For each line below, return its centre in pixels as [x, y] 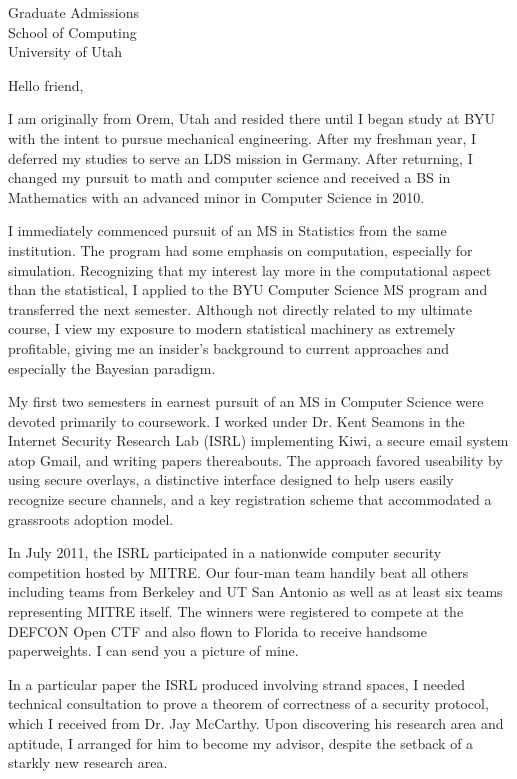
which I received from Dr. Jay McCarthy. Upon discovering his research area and [256, 723]
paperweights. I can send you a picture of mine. [153, 650]
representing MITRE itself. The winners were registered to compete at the [236, 611]
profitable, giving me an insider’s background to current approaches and [229, 347]
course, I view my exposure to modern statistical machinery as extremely [232, 328]
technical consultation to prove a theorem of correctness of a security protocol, [248, 703]
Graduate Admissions [74, 12]
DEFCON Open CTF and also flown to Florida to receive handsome [217, 630]
